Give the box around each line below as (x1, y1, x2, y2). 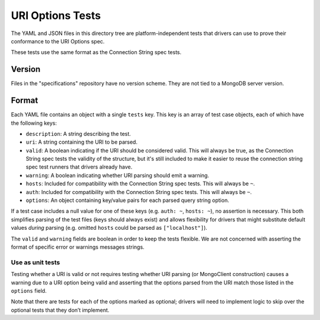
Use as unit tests (11, 258, 60, 267)
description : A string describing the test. (25, 130, 132, 137)
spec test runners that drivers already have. (25, 163, 133, 170)
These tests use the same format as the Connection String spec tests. (11, 49, 182, 56)
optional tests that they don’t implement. (11, 306, 110, 313)
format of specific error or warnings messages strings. (11, 243, 145, 251)
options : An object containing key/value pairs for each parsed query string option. (25, 197, 229, 204)
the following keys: (11, 119, 57, 126)
